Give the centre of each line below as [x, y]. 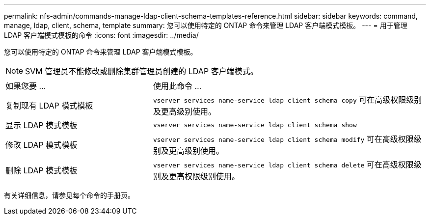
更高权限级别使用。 [204, 176]
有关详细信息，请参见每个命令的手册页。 [69, 195]
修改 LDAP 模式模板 [41, 145]
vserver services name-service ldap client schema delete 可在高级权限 [283, 164]
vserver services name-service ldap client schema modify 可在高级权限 [283, 139]
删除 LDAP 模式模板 [41, 170]
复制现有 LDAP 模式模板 [49, 106]
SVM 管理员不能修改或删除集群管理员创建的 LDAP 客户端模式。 [142, 71]
